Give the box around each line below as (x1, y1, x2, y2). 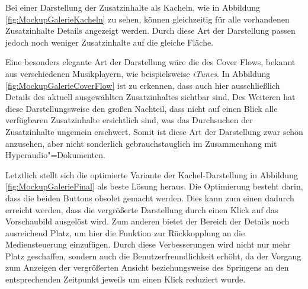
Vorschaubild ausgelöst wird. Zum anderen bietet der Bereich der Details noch (5, 215, 290, 227)
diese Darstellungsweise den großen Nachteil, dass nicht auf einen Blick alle (5, 102, 278, 114)
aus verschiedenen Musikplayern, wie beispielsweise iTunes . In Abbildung (5, 67, 271, 79)
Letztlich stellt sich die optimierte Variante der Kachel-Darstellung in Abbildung (5, 168, 298, 181)
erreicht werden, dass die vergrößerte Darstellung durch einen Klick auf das (5, 203, 278, 216)
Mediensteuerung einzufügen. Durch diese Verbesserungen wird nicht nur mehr (5, 238, 291, 251)
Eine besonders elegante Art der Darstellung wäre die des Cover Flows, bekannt (5, 56, 296, 68)
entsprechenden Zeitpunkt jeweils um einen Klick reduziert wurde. (5, 273, 246, 285)
